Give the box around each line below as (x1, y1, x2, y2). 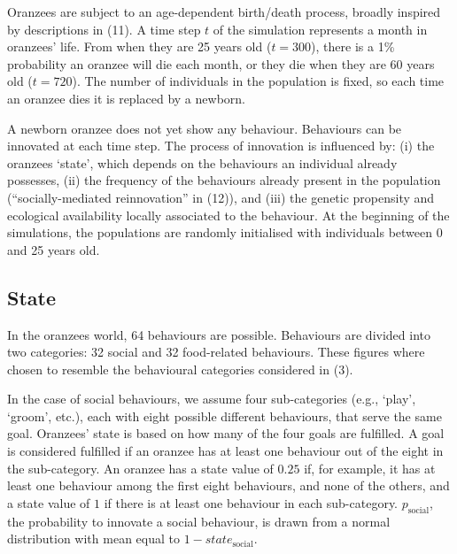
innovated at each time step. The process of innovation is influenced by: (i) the (7, 136, 435, 155)
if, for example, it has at (304, 458, 436, 477)
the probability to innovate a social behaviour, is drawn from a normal (7, 512, 391, 530)
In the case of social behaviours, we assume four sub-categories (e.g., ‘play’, (7, 389, 416, 408)
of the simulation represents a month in (213, 19, 428, 38)
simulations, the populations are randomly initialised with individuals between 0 (7, 223, 443, 242)
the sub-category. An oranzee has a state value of (7, 458, 274, 477)
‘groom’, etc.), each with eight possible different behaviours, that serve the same (7, 406, 442, 425)
